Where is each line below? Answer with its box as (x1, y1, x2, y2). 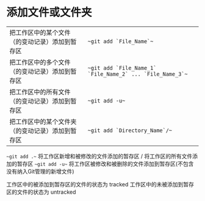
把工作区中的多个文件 (9, 58, 71, 66)
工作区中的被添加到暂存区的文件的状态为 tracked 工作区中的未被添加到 (6, 180, 184, 188)
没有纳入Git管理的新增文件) (6, 167, 74, 175)
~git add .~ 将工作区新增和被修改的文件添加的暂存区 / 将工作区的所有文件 (6, 152, 193, 160)
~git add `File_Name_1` (87, 65, 157, 71)
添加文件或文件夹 (6, 5, 93, 19)
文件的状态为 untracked (16, 188, 76, 196)
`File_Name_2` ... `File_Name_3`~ (87, 71, 188, 77)
